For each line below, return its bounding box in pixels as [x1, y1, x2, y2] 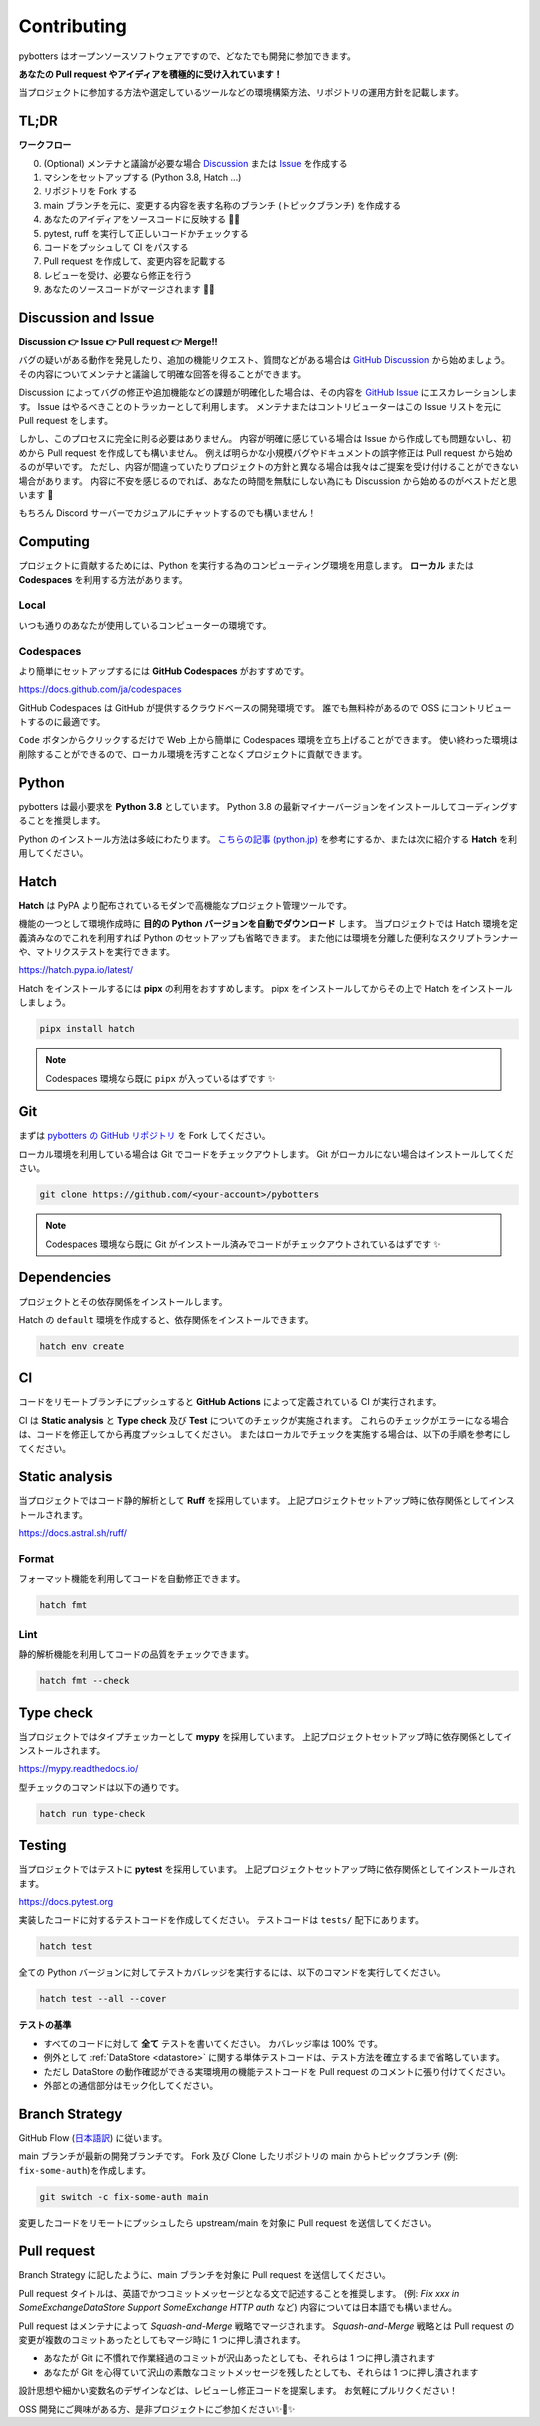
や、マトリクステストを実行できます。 [18, 946, 175, 958]
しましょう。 [18, 996, 72, 1009]
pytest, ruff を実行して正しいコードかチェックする [43, 227, 249, 239]
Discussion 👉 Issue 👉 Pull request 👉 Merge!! [18, 336, 218, 348]
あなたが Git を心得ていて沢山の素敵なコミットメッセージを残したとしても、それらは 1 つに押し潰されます [43, 2366, 479, 2378]
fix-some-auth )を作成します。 [18, 2164, 152, 2176]
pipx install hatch [39, 1023, 135, 1035]
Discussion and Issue [18, 309, 155, 326]
